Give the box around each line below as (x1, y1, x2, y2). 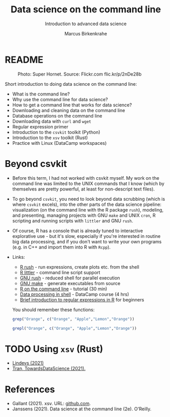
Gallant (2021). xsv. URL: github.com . (12, 401, 91, 407)
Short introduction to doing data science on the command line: (5, 81, 137, 87)
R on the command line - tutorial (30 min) (20, 286, 107, 292)
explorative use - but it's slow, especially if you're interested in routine (12, 233, 161, 239)
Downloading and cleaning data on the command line (12, 107, 125, 113)
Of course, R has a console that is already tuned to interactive (12, 228, 143, 234)
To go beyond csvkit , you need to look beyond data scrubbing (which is (12, 196, 165, 202)
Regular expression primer (12, 123, 69, 129)
